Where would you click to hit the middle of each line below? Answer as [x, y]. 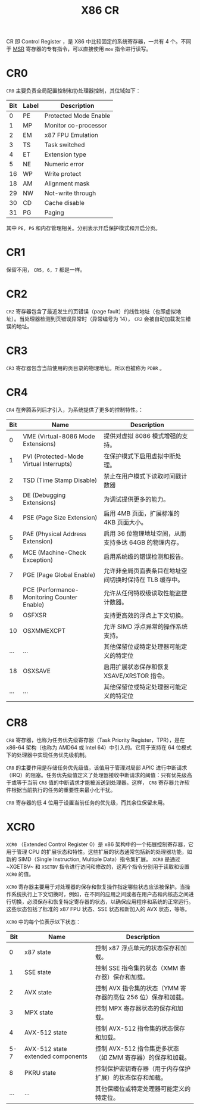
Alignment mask [67, 184]
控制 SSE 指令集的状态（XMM [137, 968]
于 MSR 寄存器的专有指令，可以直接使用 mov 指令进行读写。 [79, 49]
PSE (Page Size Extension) [60, 517]
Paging [54, 213]
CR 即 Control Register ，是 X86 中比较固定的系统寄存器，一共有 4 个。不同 [99, 42]
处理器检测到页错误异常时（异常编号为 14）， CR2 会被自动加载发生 [105, 319]
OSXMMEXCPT [44, 630]
